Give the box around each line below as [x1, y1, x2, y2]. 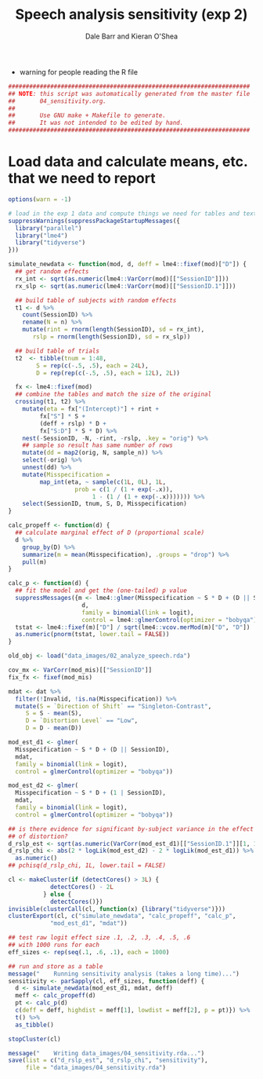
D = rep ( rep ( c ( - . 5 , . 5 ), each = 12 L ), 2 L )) [36, 369, 181, 377]
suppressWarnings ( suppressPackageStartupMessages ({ [8, 217, 180, 225]
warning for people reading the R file [19, 67, 139, 76]
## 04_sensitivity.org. [8, 97, 107, 105]
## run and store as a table [8, 962, 103, 971]
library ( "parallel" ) [15, 224, 82, 232]
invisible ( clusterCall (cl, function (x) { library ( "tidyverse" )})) [8, 905, 225, 913]
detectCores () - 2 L [49, 883, 113, 891]
